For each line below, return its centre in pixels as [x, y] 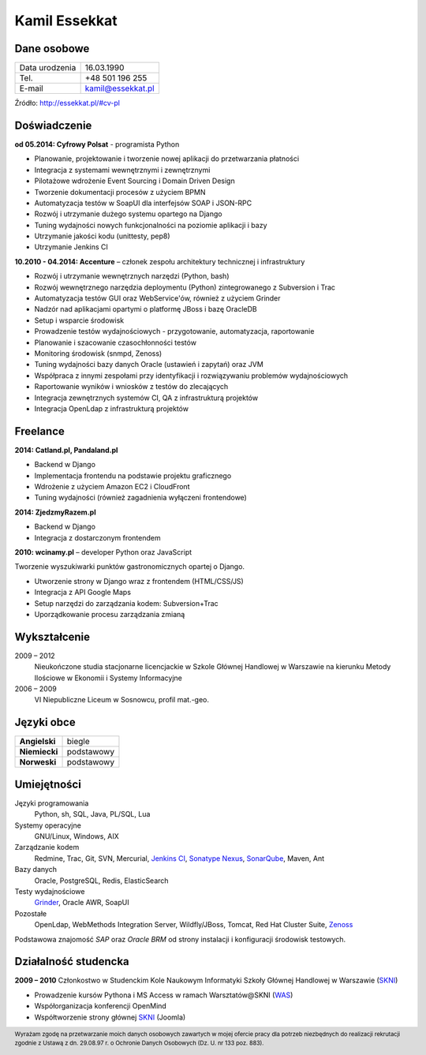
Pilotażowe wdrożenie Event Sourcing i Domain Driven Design [135, 181]
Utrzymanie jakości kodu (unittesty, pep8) [102, 236]
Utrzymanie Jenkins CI [71, 247]
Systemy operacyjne [48, 825]
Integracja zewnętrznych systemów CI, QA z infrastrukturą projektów [146, 398]
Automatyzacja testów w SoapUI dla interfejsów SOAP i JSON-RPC [143, 203]
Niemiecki [39, 752]
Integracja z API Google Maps [83, 593]
